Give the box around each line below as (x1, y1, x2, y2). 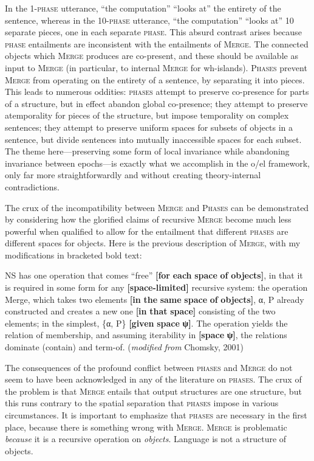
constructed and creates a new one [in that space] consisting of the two (5, 305, 276, 317)
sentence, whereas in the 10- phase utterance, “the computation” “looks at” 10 (5, 13, 294, 26)
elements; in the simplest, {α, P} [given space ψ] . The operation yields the (5, 316, 288, 329)
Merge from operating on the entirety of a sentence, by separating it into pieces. (5, 73, 305, 86)
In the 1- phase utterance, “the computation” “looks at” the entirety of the (5, 2, 281, 14)
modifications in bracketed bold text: (5, 248, 142, 261)
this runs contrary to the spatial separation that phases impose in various (5, 397, 279, 409)
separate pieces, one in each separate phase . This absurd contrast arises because (5, 26, 302, 38)
